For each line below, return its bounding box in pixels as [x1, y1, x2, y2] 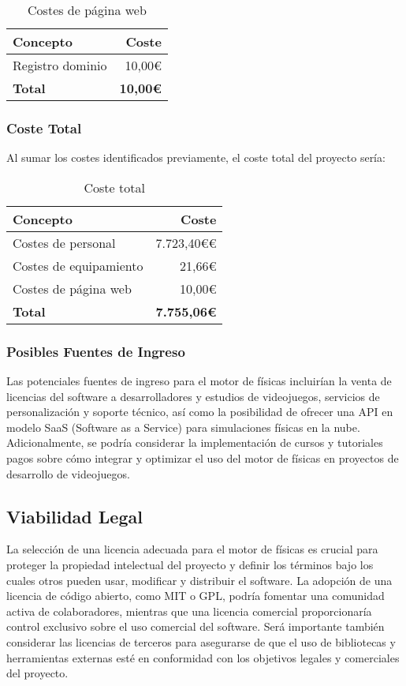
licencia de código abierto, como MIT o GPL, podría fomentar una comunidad [6, 587, 385, 604]
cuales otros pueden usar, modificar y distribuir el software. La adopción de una [6, 572, 393, 588]
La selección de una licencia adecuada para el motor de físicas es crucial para [6, 541, 378, 557]
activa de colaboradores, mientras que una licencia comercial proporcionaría [6, 602, 372, 619]
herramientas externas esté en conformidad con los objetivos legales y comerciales [6, 649, 400, 665]
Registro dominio [13, 56, 107, 74]
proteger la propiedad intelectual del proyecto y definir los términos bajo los [6, 556, 374, 572]
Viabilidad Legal [6, 504, 143, 528]
